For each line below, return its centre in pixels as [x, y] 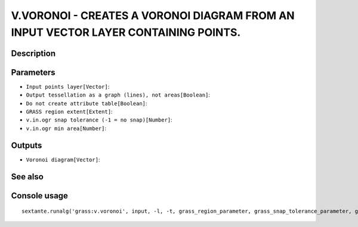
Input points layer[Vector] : [68, 86]
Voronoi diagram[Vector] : [63, 159]
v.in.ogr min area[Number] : [66, 128]
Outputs [27, 145]
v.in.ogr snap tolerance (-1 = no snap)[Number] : [99, 120]
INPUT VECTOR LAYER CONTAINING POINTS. [126, 32]
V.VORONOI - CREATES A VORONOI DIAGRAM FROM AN [153, 15]
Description [33, 53]
